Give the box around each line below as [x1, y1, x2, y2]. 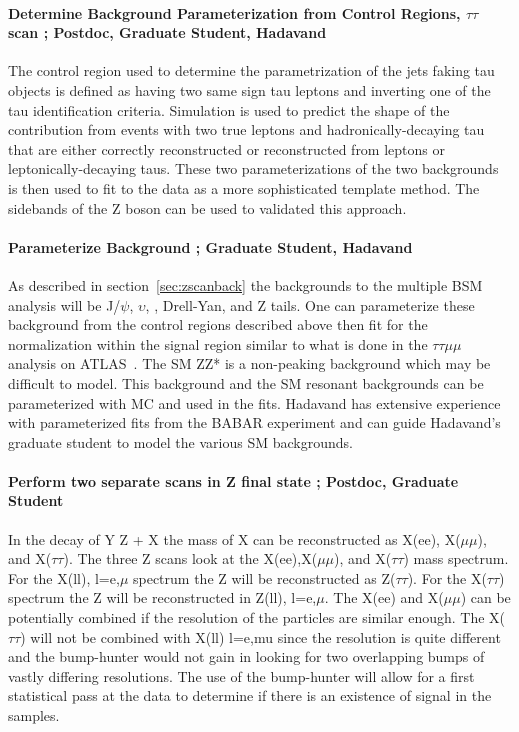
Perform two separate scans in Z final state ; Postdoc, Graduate [8, 470, 459, 491]
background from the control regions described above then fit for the [8, 314, 428, 335]
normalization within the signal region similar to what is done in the [8, 333, 428, 354]
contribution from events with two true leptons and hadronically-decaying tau [8, 119, 485, 140]
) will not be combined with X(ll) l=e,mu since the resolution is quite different [20, 626, 501, 647]
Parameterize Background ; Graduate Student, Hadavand [8, 236, 413, 257]
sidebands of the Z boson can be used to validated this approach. [8, 197, 407, 218]
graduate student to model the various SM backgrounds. [8, 431, 353, 452]
